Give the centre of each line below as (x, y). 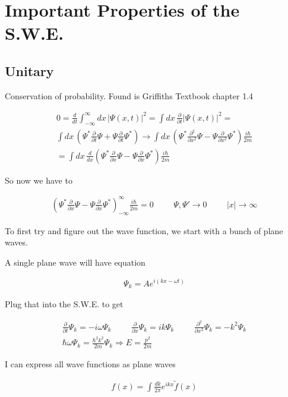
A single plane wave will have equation (75, 262)
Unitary (29, 70)
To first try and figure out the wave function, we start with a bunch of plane (144, 230)
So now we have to (39, 180)
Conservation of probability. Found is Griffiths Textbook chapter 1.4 (129, 95)
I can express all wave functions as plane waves (90, 363)
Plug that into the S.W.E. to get (64, 304)
